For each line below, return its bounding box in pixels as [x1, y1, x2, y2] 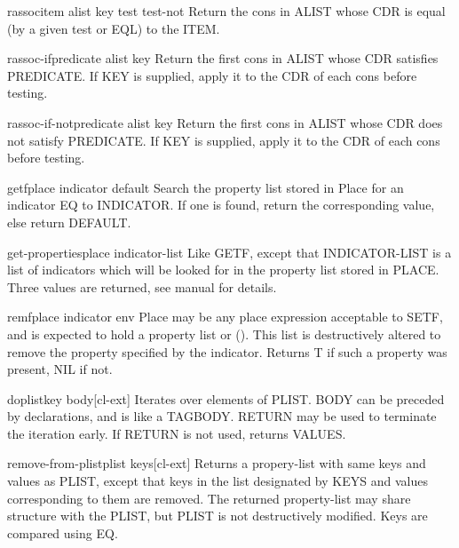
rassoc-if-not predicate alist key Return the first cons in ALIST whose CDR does [7, 113, 443, 131]
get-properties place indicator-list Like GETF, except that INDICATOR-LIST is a [7, 242, 452, 261]
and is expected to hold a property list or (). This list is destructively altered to [7, 324, 441, 343]
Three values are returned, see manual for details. [7, 277, 277, 296]
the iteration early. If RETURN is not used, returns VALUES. [7, 424, 346, 442]
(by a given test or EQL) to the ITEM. [7, 19, 220, 37]
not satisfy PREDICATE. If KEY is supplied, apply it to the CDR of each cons [7, 131, 440, 149]
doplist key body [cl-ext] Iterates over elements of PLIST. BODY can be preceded [7, 389, 445, 408]
